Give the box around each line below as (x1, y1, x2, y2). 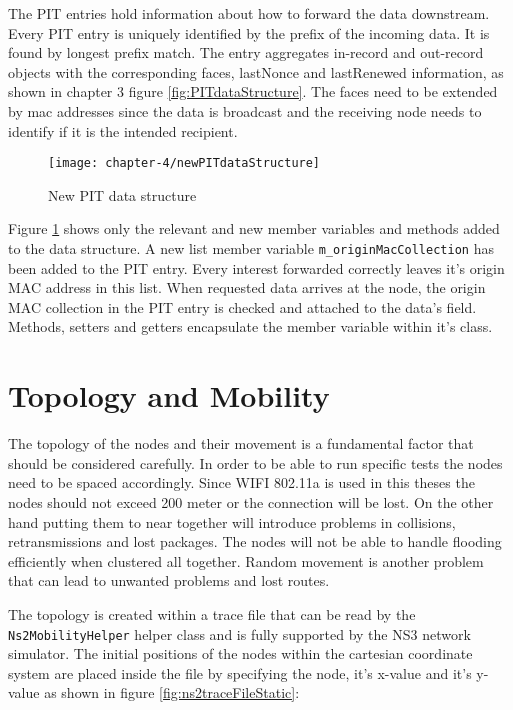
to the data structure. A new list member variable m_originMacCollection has (8, 238, 494, 258)
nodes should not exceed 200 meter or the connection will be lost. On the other (8, 491, 494, 512)
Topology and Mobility (8, 375, 330, 416)
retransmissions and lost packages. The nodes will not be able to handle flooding (8, 531, 502, 552)
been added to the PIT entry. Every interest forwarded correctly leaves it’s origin (8, 257, 505, 278)
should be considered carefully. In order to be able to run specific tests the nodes (8, 452, 503, 473)
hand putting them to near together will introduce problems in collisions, (8, 511, 456, 532)
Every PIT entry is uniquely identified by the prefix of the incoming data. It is (8, 22, 490, 43)
